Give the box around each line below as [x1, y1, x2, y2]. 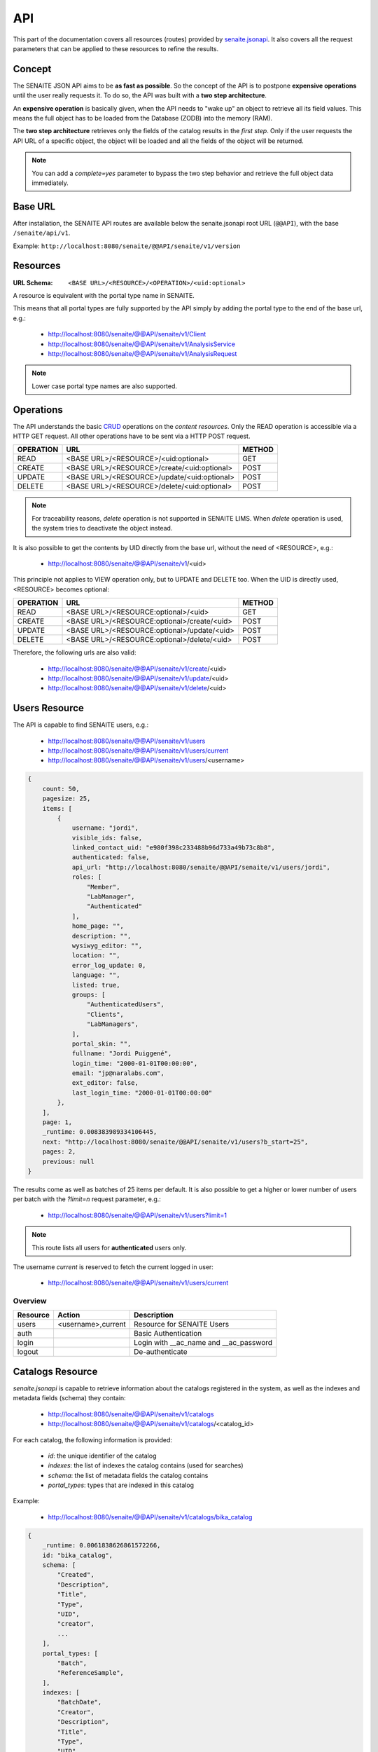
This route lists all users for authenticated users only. [31, 1243, 187, 1252]
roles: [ [71, 873, 102, 881]
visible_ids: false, [71, 834, 143, 842]
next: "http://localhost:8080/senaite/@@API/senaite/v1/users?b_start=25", [42, 1137, 309, 1146]
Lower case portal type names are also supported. [31, 382, 178, 390]
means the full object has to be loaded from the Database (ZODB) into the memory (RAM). [13, 114, 273, 123]
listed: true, [71, 981, 120, 989]
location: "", [71, 952, 120, 959]
